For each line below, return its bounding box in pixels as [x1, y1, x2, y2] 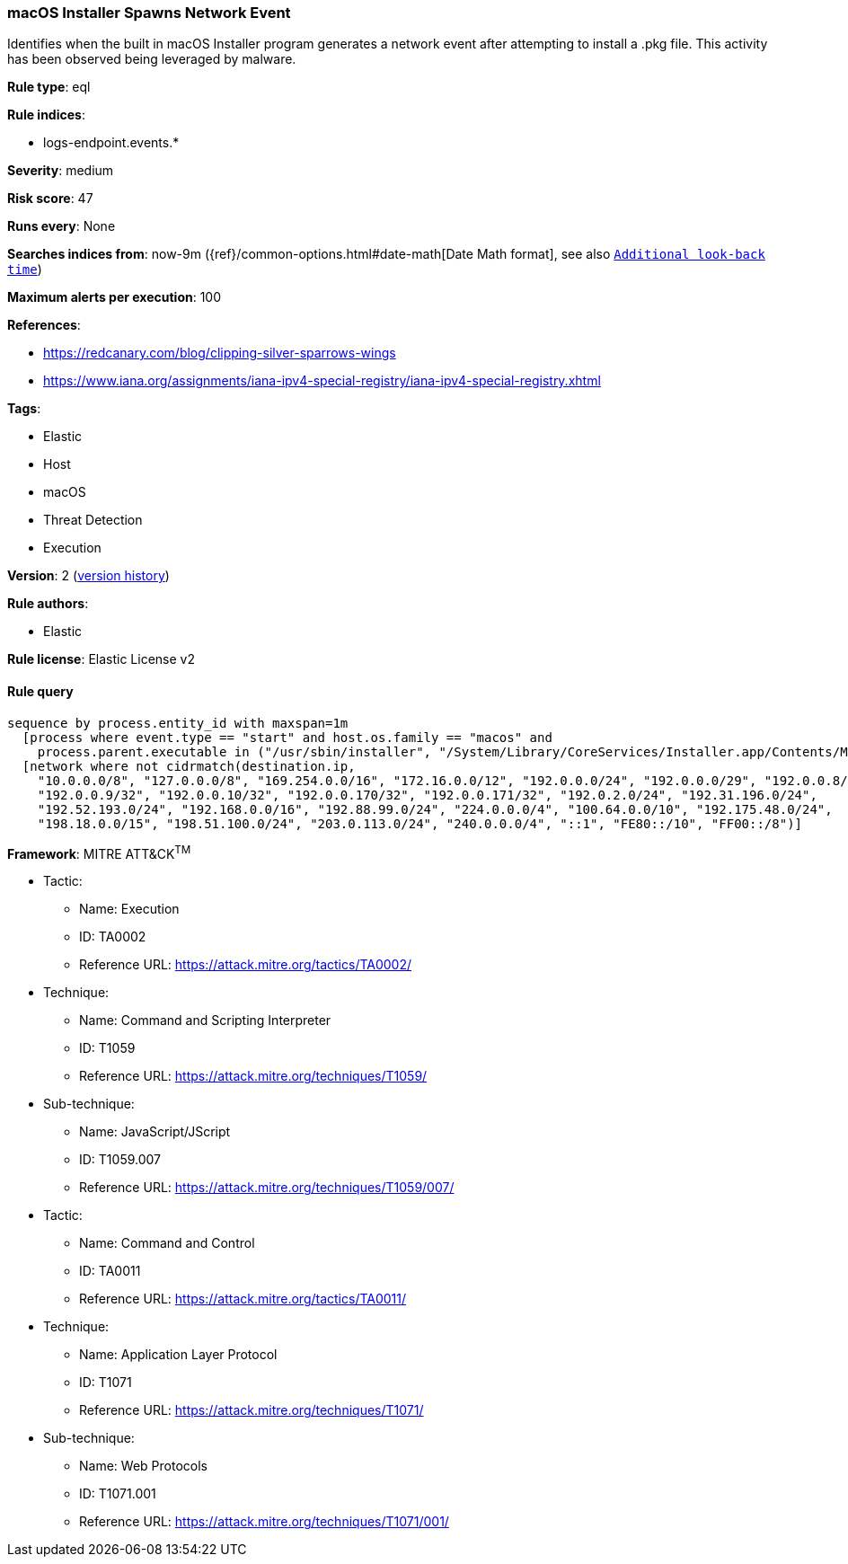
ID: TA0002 [79, 929, 146, 945]
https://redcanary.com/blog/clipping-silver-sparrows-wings [43, 345, 396, 361]
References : [7, 317, 81, 333]
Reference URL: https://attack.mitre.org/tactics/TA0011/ [79, 1291, 407, 1307]
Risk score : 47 [7, 190, 93, 207]
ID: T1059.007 [79, 1152, 162, 1168]
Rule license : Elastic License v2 [7, 651, 195, 667]
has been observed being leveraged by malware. [7, 51, 296, 67]
